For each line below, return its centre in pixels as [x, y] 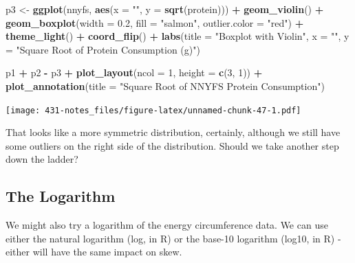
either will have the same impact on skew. [94, 252]
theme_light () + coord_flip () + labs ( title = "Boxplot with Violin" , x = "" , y [177, 36]
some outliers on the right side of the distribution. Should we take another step [172, 145]
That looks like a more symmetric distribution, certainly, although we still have [173, 132]
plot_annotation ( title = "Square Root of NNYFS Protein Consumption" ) [165, 85]
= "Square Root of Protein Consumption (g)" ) [103, 49]
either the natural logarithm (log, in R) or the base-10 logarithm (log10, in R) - [173, 238]
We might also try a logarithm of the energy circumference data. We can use [167, 225]
